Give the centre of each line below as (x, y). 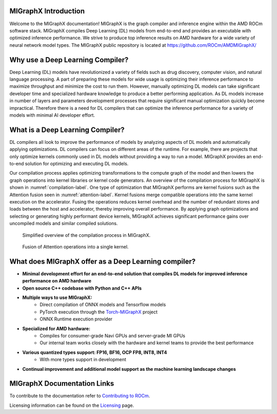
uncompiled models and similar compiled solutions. (64, 223)
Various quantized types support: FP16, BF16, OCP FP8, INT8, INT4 (95, 352)
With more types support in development (83, 360)
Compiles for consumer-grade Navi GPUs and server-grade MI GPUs (113, 335)
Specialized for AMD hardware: (56, 328)
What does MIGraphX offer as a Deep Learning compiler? (103, 261)
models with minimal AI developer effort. (52, 115)
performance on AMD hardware (57, 281)
